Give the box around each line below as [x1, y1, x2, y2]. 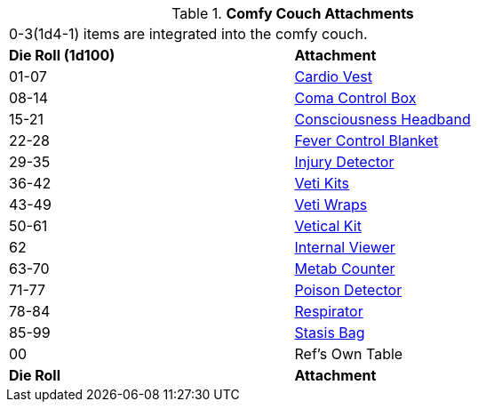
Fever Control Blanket [294, 132, 439, 149]
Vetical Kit [294, 217, 362, 235]
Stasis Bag [294, 324, 365, 341]
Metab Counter [294, 260, 395, 277]
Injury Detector [294, 153, 394, 171]
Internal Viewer [294, 238, 395, 256]
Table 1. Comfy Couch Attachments [171, 4, 414, 22]
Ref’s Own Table [294, 345, 403, 363]
